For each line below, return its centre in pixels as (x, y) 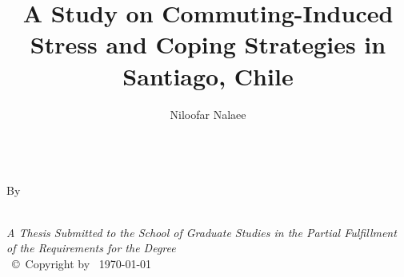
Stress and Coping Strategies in (208, 44)
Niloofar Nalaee (208, 114)
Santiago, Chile (208, 75)
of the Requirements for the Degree (91, 248)
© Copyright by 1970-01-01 (82, 264)
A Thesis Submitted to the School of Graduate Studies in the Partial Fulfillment (202, 232)
